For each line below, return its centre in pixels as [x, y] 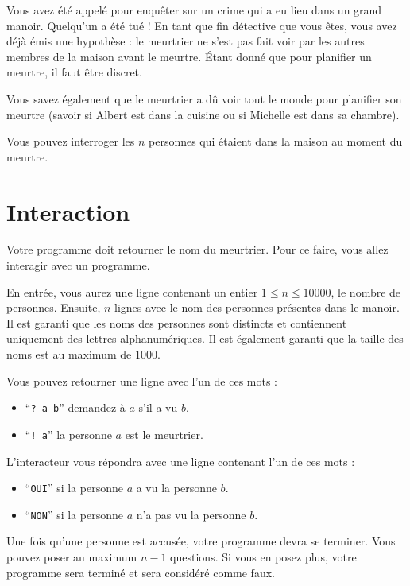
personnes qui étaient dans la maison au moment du [276, 141]
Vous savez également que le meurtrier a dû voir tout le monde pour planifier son [204, 98]
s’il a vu [158, 407]
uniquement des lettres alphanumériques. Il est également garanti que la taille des [205, 338]
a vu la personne [176, 488]
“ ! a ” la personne [68, 434]
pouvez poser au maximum [72, 557]
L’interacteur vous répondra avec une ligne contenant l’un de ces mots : [181, 461]
